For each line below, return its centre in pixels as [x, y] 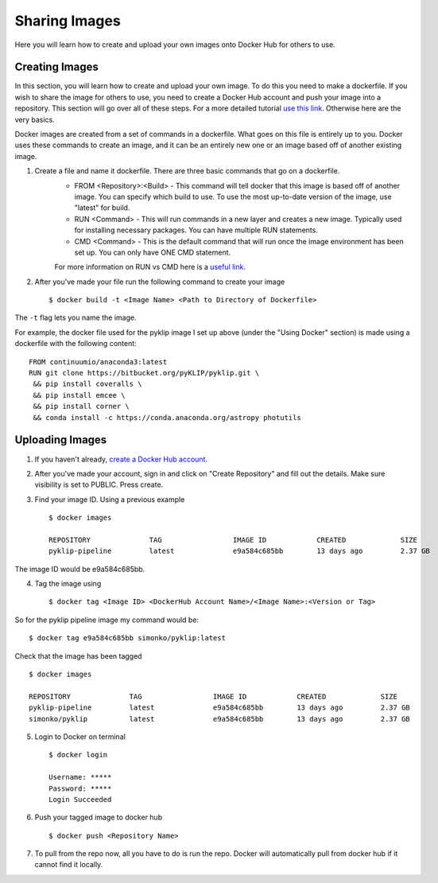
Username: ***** [80, 777]
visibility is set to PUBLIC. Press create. [99, 484]
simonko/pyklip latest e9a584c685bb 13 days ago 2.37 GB [220, 719]
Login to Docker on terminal [80, 737]
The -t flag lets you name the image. [76, 317]
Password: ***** [80, 788]
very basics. [35, 119]
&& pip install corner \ [81, 406]
